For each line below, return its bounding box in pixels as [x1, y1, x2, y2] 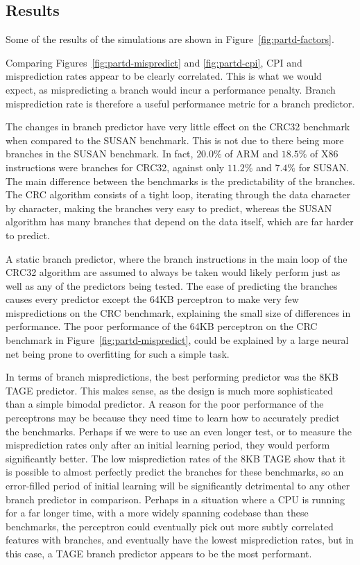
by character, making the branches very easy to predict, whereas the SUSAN [6, 200, 332, 215]
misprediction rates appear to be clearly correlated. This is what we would [6, 69, 322, 83]
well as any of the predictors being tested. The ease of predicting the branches [6, 278, 338, 293]
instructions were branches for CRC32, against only [6, 159, 225, 174]
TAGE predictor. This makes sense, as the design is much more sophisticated [6, 383, 333, 397]
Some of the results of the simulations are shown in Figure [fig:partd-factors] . [6, 32, 334, 46]
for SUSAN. [298, 159, 350, 174]
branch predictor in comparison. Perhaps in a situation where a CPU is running [6, 492, 345, 506]
